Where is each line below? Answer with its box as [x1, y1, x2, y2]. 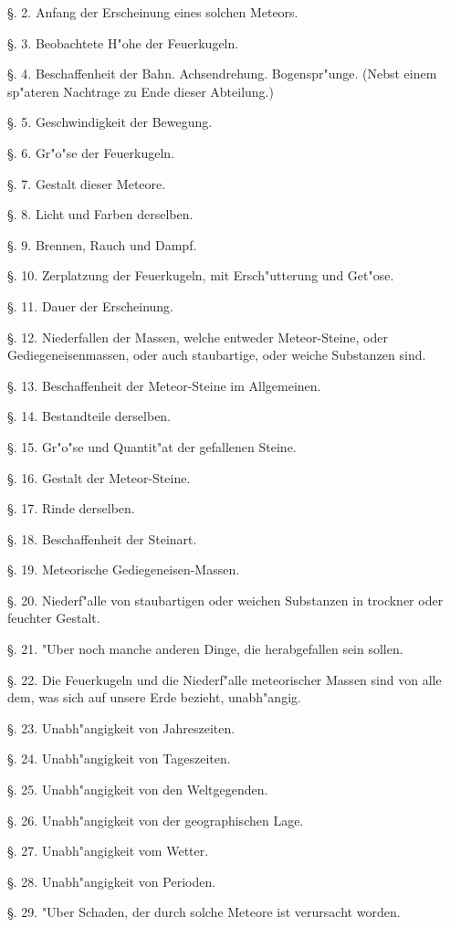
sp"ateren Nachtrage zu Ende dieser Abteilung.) [7, 81, 274, 100]
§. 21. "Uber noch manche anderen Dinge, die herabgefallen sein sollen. [7, 639, 403, 658]
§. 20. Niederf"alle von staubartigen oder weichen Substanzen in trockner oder [7, 590, 444, 609]
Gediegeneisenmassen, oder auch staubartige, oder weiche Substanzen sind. [7, 345, 426, 364]
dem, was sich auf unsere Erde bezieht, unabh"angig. [7, 688, 301, 707]
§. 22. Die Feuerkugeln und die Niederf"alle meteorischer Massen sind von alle [7, 669, 442, 689]
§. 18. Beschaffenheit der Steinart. [7, 529, 197, 548]
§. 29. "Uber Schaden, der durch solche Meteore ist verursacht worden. [7, 902, 401, 922]
